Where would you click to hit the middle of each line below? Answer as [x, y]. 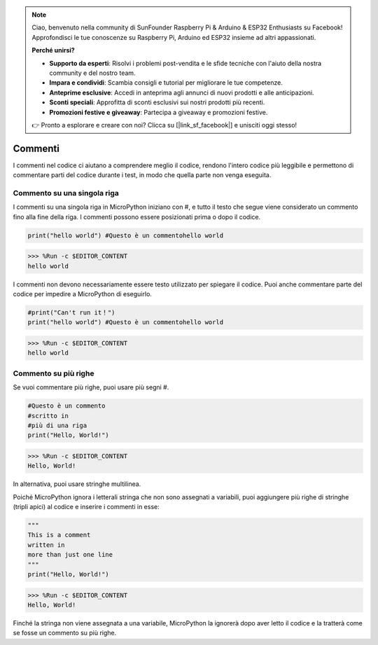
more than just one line [70, 555]
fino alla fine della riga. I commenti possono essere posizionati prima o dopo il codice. [137, 216]
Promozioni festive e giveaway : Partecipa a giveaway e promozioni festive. [159, 112]
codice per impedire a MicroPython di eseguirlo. [82, 294]
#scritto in [48, 416]
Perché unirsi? [53, 50]
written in [46, 545]
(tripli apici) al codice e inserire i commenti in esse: [86, 507]
